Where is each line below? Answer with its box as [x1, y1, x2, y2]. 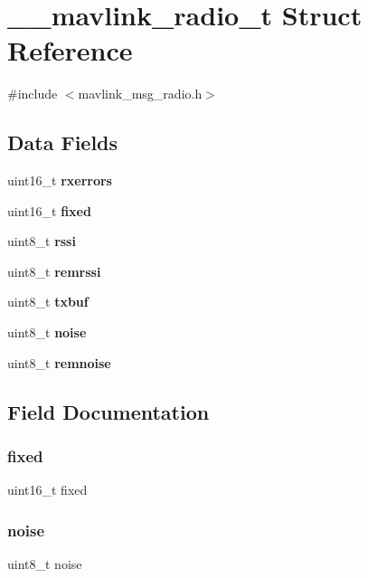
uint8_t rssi [7, 232, 76, 251]
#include [7, 84, 58, 103]
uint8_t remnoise [7, 353, 111, 372]
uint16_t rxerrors [7, 171, 112, 190]
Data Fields [7, 128, 118, 156]
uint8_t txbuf [7, 292, 89, 311]
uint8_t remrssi [7, 261, 101, 280]
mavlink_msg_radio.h [78, 84, 203, 103]
